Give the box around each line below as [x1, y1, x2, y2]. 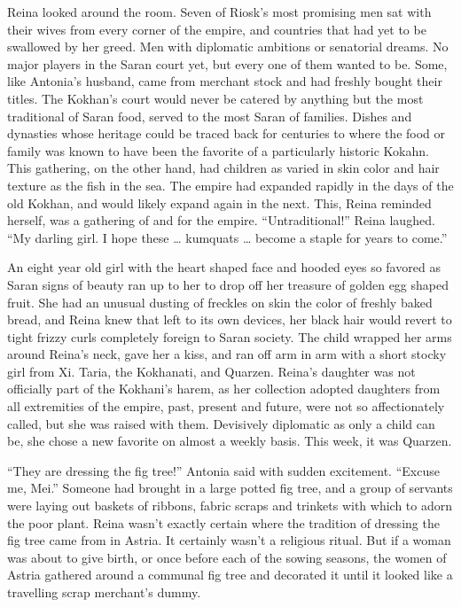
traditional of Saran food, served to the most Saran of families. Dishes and [7, 106, 412, 125]
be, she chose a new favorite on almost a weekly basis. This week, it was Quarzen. [7, 432, 452, 450]
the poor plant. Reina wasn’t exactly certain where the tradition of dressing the [7, 513, 440, 532]
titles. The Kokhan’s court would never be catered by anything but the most [7, 89, 424, 107]
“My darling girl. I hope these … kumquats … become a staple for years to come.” [7, 228, 448, 246]
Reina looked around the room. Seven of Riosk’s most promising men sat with [7, 3, 432, 20]
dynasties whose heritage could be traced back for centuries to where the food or [7, 124, 446, 143]
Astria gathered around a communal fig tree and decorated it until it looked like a [7, 565, 453, 584]
